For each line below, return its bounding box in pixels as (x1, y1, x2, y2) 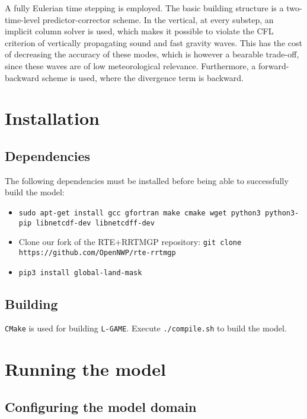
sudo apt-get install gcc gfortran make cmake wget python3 (18, 208, 261, 217)
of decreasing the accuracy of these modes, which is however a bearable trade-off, (5, 48, 299, 60)
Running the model (5, 357, 166, 381)
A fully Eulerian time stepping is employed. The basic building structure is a (5, 2, 284, 14)
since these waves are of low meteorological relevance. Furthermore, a (5, 59, 256, 72)
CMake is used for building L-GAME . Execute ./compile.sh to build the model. (5, 322, 287, 334)
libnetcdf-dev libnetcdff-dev (36, 218, 155, 227)
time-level (5, 13, 40, 25)
